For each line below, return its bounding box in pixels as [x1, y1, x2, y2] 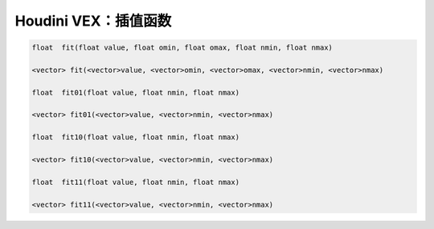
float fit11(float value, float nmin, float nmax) [31, 177, 240, 187]
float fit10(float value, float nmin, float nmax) [31, 133, 240, 142]
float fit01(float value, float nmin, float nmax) [31, 88, 240, 97]
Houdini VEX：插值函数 [14, 12, 172, 30]
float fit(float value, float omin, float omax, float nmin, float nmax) [31, 43, 334, 52]
